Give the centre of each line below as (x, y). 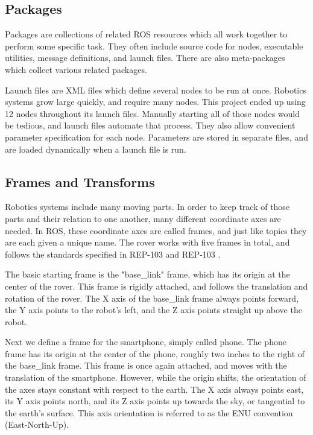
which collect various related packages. (76, 69)
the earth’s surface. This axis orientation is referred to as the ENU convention (149, 412)
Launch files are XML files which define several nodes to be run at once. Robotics (156, 90)
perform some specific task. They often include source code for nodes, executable (154, 46)
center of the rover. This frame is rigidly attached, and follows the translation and (156, 286)
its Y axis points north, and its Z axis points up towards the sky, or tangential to (155, 401)
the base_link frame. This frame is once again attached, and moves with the (146, 365)
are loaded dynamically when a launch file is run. (96, 149)
